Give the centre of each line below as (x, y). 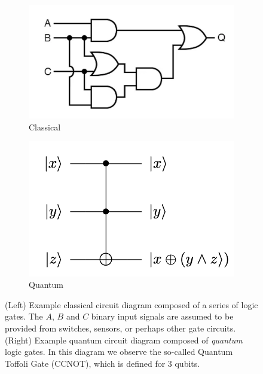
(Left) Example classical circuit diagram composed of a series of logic (131, 304)
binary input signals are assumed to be (162, 316)
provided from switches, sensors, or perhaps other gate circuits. (120, 328)
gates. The (24, 316)
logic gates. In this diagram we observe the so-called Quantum (119, 352)
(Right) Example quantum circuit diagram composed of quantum (124, 340)
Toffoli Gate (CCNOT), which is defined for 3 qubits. (103, 363)
